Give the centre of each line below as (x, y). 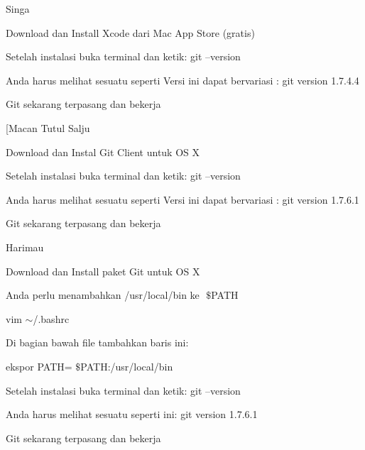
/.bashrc (51, 318)
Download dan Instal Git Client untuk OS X (103, 152)
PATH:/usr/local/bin (127, 366)
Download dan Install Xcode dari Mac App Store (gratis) (130, 32)
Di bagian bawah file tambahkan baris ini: (97, 342)
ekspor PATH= (39, 366)
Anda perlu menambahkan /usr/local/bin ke (103, 295)
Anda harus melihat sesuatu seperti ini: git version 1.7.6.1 (132, 414)
